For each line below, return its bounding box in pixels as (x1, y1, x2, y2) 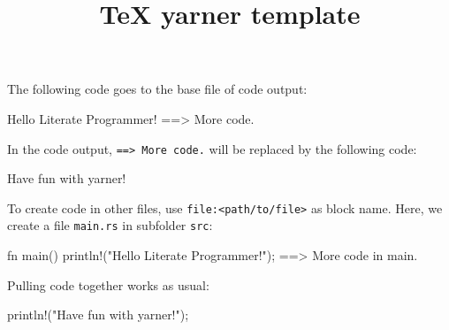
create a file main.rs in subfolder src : (7, 216, 213, 234)
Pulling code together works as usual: (7, 275, 209, 294)
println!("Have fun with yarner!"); (7, 305, 189, 324)
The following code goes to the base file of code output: (7, 80, 308, 98)
